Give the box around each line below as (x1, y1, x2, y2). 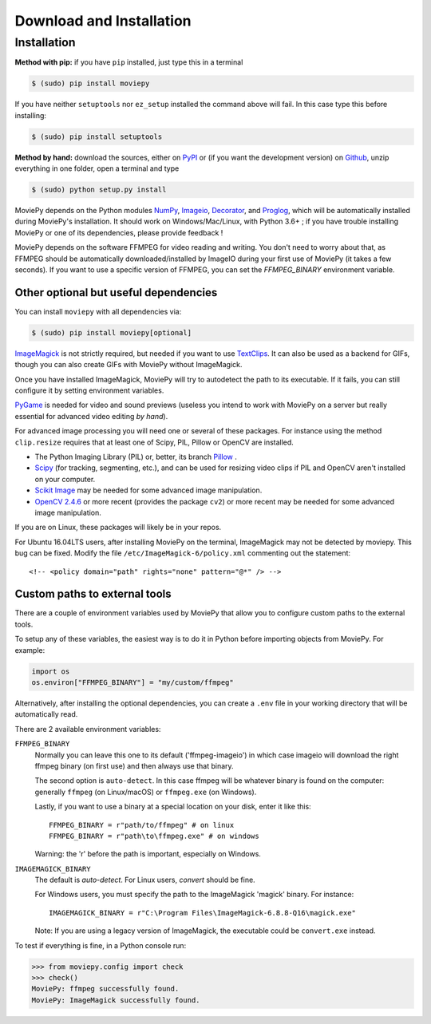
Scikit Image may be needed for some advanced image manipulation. (34, 485, 263, 495)
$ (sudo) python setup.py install (31, 185, 167, 195)
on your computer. (34, 474, 96, 484)
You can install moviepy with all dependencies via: (14, 306, 182, 316)
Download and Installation (14, 12, 192, 30)
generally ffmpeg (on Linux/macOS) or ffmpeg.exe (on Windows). (34, 787, 257, 797)
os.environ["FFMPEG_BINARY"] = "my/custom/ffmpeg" (31, 678, 235, 686)
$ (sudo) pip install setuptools (31, 132, 163, 141)
